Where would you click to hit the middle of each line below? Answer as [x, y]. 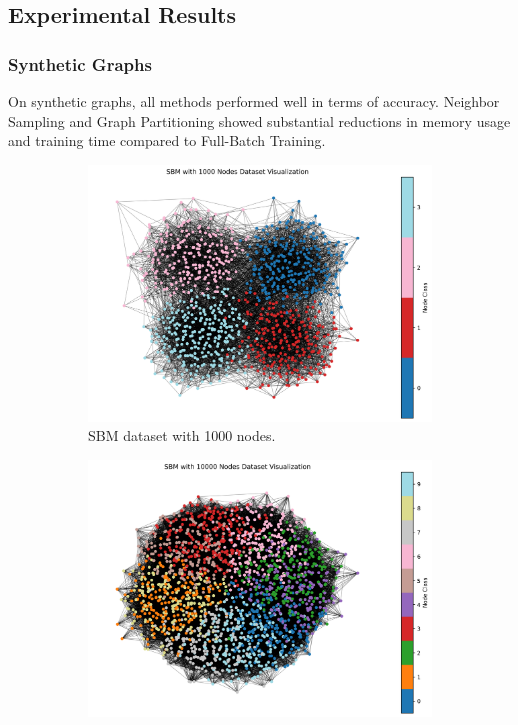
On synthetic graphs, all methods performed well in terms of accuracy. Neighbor [254, 101]
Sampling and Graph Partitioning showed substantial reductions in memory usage [259, 120]
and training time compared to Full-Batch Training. [167, 140]
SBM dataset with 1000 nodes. [182, 435]
